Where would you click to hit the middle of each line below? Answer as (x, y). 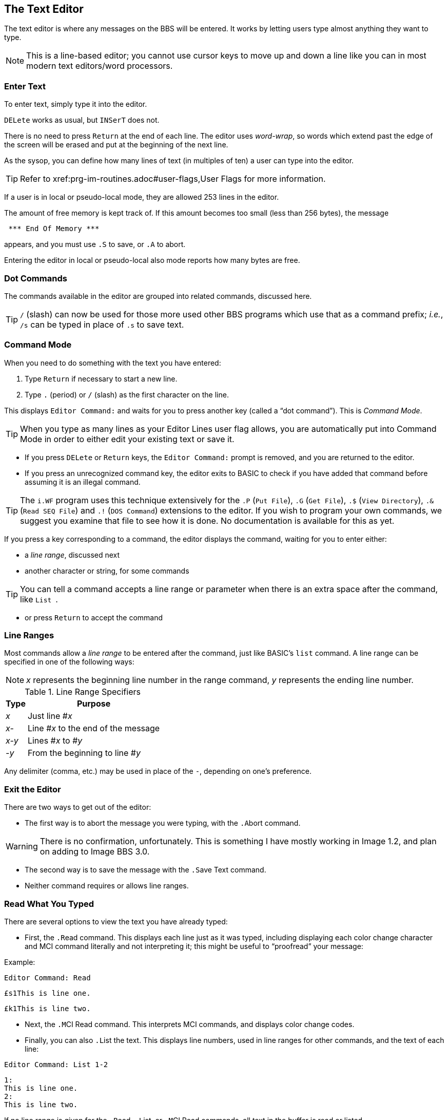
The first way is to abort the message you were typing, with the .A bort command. (163, 823)
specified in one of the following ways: (69, 662)
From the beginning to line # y (84, 753)
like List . (39, 599)
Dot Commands (36, 278)
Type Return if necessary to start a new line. (101, 378)
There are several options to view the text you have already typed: (116, 921)
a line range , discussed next (72, 555)
